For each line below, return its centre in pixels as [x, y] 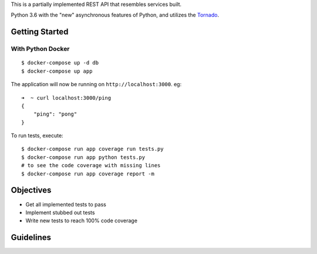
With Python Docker [40, 49]
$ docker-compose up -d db [60, 63]
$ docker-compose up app [57, 71]
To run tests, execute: [37, 136]
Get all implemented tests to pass [66, 204]
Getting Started [40, 32]
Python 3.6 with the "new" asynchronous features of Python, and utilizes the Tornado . [115, 15]
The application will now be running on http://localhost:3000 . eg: [96, 84]
